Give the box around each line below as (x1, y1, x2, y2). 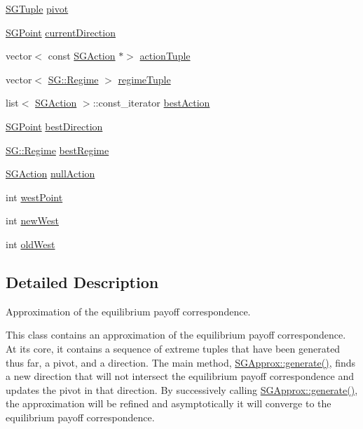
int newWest (6, 213, 59, 228)
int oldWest (6, 236, 55, 251)
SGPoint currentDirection (6, 25, 116, 39)
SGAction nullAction (6, 166, 95, 181)
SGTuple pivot (6, 1, 69, 15)
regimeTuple (118, 71, 171, 86)
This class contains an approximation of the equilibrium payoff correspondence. (6, 327, 346, 342)
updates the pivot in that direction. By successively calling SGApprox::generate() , (6, 382, 358, 397)
